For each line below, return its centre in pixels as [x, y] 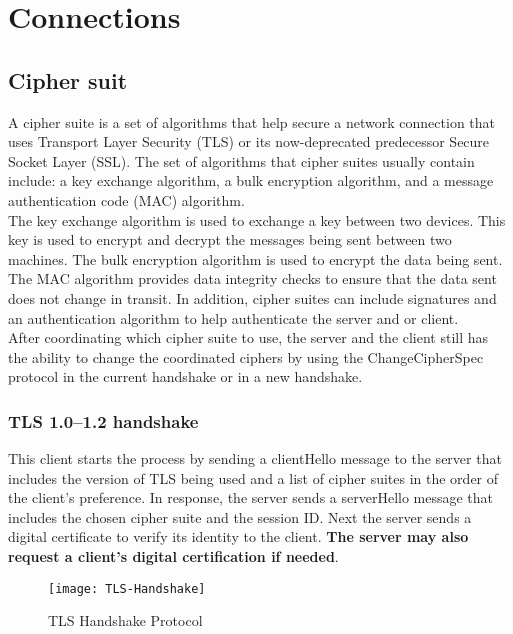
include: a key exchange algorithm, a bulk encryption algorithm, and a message [251, 180]
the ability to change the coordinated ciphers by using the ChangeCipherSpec [246, 356]
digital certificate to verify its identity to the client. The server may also [238, 536]
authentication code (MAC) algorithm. [126, 199]
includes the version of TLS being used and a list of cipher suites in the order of [253, 477]
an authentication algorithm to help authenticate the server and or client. [233, 317]
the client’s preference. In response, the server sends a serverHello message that [251, 497]
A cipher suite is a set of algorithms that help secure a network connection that [252, 121]
